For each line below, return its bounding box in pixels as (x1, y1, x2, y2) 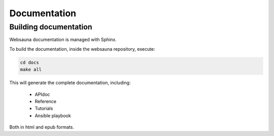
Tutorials (35, 106, 53, 112)
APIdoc (35, 91, 50, 97)
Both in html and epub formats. (9, 124, 75, 130)
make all (20, 66, 42, 73)
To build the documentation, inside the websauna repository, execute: (9, 46, 155, 52)
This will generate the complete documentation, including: (9, 80, 131, 86)
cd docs (20, 59, 39, 65)
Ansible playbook (35, 112, 71, 119)
